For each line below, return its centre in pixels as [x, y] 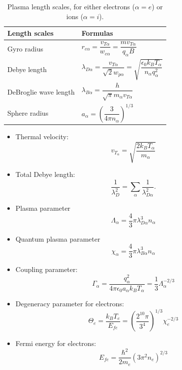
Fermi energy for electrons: [56, 343]
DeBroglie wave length [41, 91]
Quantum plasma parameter [58, 238]
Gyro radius [25, 48]
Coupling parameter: [46, 269]
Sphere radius [28, 112]
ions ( [75, 16]
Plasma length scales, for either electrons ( [71, 6]
